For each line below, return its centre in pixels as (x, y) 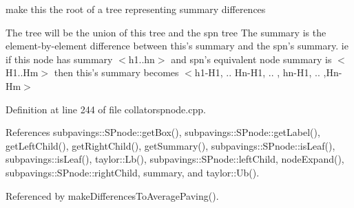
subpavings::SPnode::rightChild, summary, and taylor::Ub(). (133, 172)
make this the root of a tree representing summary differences (136, 9)
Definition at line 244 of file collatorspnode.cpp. (106, 109)
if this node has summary (59, 59)
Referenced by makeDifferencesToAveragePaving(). (112, 195)
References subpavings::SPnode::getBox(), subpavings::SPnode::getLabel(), (163, 132)
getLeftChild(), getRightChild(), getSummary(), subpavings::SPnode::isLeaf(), (170, 145)
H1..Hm (22, 72)
